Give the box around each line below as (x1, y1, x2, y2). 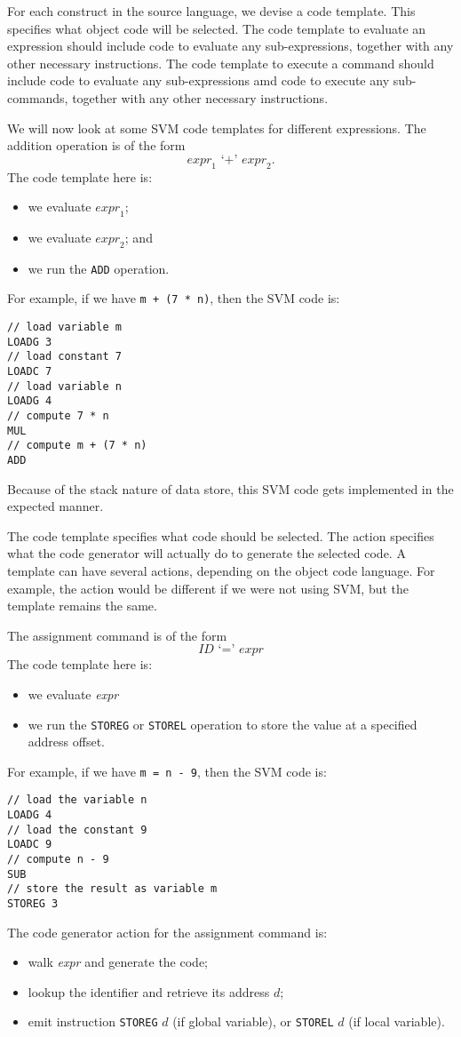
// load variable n (7, 379, 122, 393)
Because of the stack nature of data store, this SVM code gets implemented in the (7, 479, 454, 498)
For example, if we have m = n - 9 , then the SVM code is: (7, 762, 327, 780)
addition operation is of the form (7, 136, 186, 155)
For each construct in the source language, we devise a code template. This (7, 2, 416, 20)
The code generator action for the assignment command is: (7, 922, 328, 941)
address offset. (28, 732, 105, 751)
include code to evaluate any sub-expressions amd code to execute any (7, 71, 390, 90)
